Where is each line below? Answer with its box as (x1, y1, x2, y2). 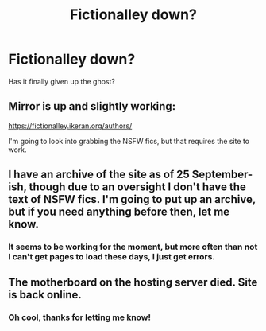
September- (191, 168, 253, 181)
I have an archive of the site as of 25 (8, 168, 191, 181)
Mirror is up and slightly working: (8, 99, 176, 113)
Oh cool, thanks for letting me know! (8, 312, 152, 323)
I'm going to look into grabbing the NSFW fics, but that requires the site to (8, 136, 250, 146)
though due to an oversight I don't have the (29, 181, 246, 194)
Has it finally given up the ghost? (8, 76, 115, 86)
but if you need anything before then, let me (8, 205, 230, 219)
